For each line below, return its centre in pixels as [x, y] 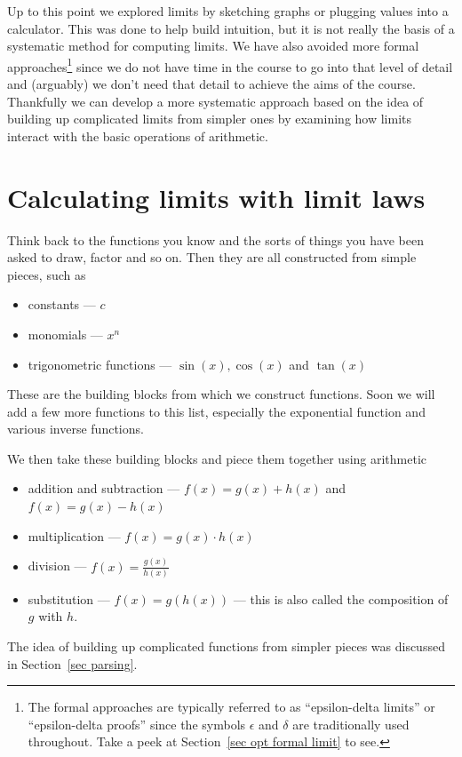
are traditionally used [351, 724]
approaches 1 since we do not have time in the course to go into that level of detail [230, 65]
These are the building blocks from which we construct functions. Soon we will [221, 394]
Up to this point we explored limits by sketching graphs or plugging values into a [228, 11]
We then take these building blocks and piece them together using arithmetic [217, 458]
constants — [62, 304]
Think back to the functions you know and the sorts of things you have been [215, 239]
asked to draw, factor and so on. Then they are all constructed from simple [212, 257]
